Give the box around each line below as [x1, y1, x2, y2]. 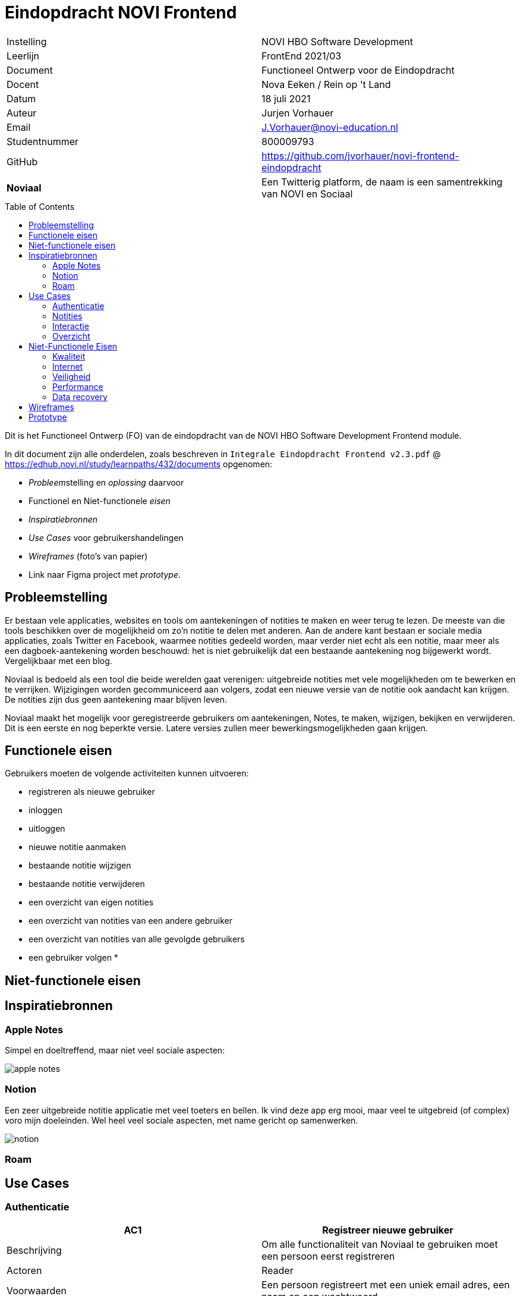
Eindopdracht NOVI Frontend [5, 2, 237, 23]
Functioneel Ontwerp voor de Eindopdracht [261, 64, 455, 76]
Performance [52, 381, 103, 392]
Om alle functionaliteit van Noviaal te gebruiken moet [261, 1238, 498, 1251]
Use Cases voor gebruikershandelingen [29, 532, 184, 543]
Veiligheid [52, 371, 91, 382]
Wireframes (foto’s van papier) [29, 551, 148, 561]
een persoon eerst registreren [261, 1250, 395, 1263]
